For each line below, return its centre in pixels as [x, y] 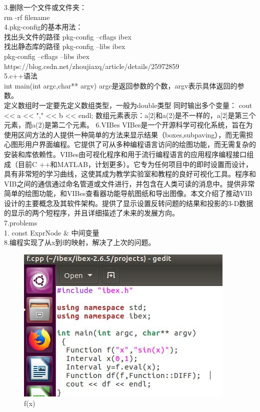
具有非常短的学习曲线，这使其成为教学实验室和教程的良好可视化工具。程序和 [130, 174]
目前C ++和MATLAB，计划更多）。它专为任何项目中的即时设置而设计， [135, 164]
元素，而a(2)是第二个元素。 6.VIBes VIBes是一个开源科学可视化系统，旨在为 [128, 125]
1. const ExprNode [33, 232]
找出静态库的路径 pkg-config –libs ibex [65, 46]
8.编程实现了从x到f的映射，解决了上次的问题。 [80, 242]
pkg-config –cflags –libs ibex [47, 56]
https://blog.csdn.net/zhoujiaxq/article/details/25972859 [92, 66]
